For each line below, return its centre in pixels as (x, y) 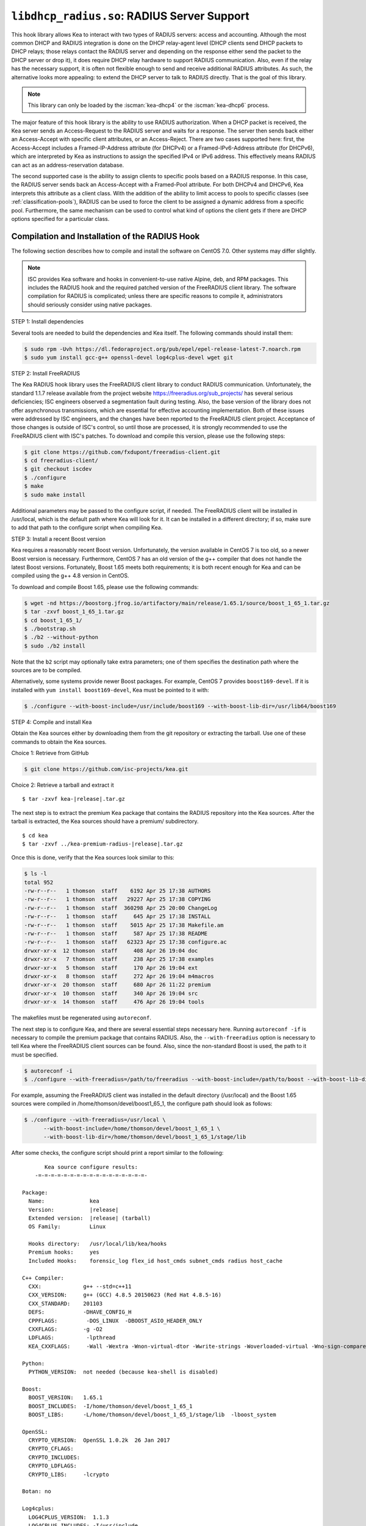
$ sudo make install (55, 495)
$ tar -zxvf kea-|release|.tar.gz (74, 799)
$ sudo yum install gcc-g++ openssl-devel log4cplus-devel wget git (129, 357)
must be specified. (34, 1054)
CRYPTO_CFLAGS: (51, 1449)
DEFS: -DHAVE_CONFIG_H (80, 1312)
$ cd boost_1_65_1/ (53, 620)
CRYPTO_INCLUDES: (54, 1457)
